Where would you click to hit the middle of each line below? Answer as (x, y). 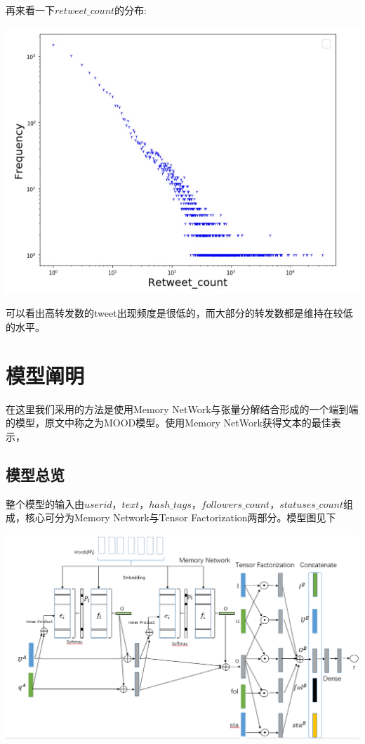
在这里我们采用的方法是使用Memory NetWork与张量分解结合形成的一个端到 (177, 409)
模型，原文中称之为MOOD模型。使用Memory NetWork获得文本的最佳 (173, 423)
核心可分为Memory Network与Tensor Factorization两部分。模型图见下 (180, 517)
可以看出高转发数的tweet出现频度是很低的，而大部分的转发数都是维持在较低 (179, 313)
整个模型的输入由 (45, 503)
